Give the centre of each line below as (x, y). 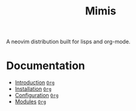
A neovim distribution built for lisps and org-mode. (68, 42)
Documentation (46, 66)
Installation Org (33, 89)
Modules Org (31, 102)
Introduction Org (35, 83)
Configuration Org (37, 95)
